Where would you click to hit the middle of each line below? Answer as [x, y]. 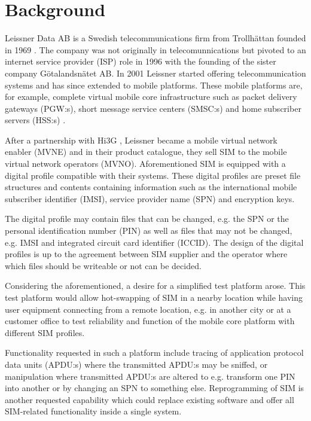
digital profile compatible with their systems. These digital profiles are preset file [153, 175]
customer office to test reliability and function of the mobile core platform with [150, 321]
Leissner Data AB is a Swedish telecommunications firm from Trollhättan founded [155, 38]
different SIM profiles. [45, 332]
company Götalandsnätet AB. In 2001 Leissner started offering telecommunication [155, 73]
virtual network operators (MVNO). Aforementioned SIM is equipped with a [145, 164]
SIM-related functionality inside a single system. [93, 411]
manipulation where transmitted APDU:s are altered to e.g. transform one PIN [150, 376]
